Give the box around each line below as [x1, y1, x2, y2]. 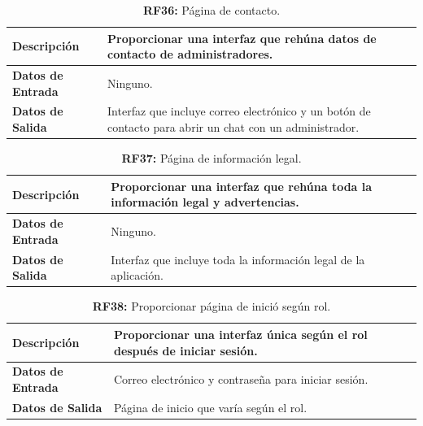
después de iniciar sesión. [113, 341, 258, 359]
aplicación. [111, 267, 164, 284]
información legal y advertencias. [111, 193, 299, 211]
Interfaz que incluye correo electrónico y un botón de [107, 102, 371, 120]
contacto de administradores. [107, 46, 273, 63]
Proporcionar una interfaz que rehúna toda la [111, 177, 373, 194]
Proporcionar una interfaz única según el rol [113, 325, 368, 342]
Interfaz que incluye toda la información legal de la [111, 250, 365, 267]
